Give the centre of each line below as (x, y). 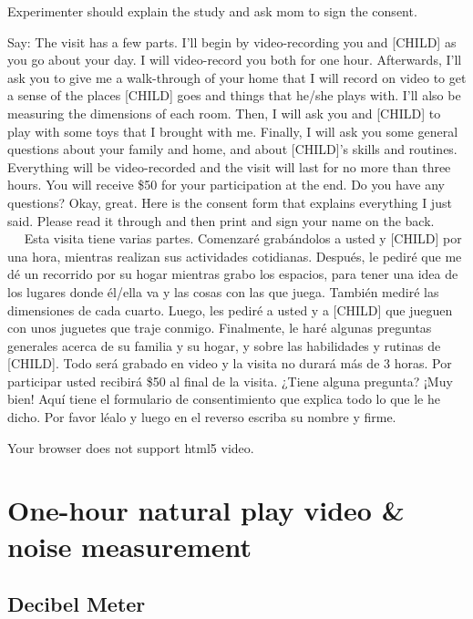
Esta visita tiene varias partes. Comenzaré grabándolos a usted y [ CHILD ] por (243, 238)
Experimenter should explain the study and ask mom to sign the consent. (212, 11)
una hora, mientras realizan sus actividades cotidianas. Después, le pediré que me (235, 256)
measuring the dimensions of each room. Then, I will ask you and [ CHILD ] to (224, 113)
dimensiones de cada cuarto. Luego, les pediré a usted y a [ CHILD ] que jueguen (230, 309)
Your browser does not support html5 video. (131, 447)
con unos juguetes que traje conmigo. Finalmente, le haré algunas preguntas (220, 328)
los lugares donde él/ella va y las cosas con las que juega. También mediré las (223, 291)
